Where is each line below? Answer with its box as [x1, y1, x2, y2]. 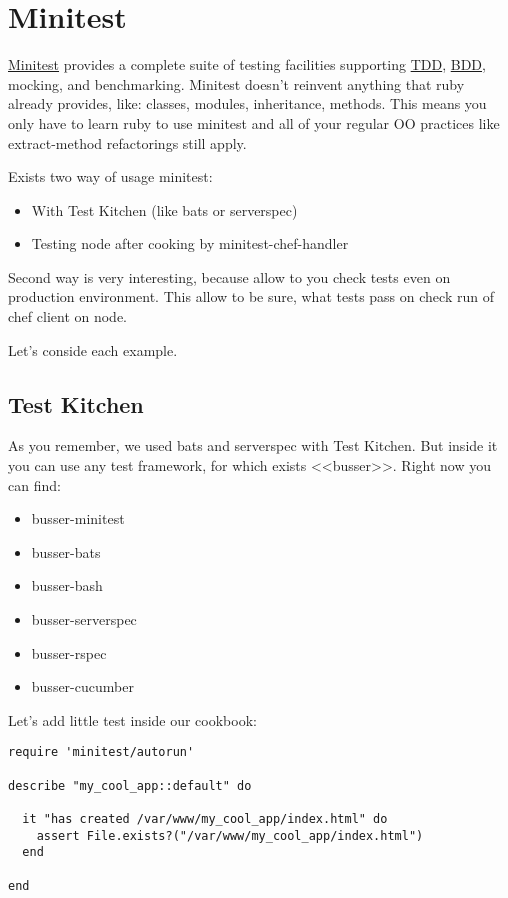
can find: [8, 474, 61, 495]
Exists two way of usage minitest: [8, 166, 213, 187]
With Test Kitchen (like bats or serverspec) [31, 199, 298, 220]
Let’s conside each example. [8, 339, 178, 360]
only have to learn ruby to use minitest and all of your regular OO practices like [8, 112, 500, 133]
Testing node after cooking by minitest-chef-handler [31, 233, 349, 254]
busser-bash [31, 575, 103, 596]
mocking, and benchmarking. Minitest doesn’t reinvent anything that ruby [8, 73, 465, 94]
